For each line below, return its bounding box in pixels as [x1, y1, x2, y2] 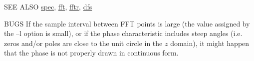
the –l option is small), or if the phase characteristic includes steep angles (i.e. [4, 28, 243, 38]
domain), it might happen [170, 37, 250, 48]
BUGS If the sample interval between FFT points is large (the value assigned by [4, 18, 250, 28]
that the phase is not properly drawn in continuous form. [4, 47, 179, 58]
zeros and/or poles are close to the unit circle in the [4, 37, 163, 48]
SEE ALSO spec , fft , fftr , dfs [4, 1, 92, 11]
